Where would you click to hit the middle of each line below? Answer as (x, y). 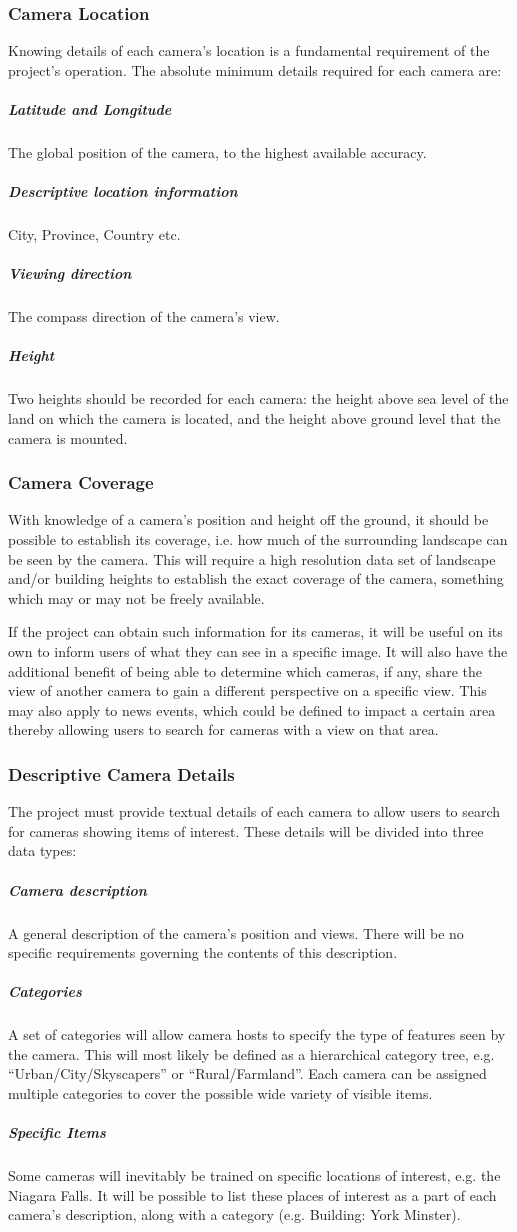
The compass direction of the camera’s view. (144, 316)
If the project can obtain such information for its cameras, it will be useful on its (255, 631)
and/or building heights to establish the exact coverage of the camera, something (256, 578)
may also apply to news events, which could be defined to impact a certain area (252, 709)
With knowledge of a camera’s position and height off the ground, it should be (248, 519)
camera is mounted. (68, 437)
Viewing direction (70, 273)
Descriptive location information (123, 191)
